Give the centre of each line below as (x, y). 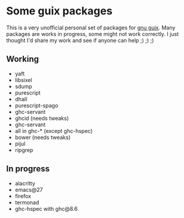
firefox (23, 196)
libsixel (23, 80)
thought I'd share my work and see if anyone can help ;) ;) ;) (80, 40)
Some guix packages (59, 11)
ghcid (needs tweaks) (42, 118)
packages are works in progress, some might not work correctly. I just (93, 34)
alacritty (25, 183)
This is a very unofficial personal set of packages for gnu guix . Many (91, 28)
